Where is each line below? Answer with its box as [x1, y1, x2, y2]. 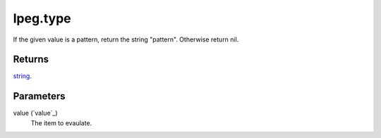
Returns [13, 54, 49, 65]
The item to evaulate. [30, 118, 92, 127]
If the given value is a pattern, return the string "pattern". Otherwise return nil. [13, 35, 239, 44]
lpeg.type [13, 11, 72, 26]
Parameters [13, 90, 66, 102]
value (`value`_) [13, 109, 58, 118]
